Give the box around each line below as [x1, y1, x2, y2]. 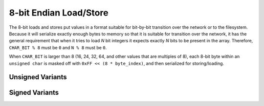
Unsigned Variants [9, 73, 67, 81]
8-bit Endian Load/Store [9, 7, 109, 18]
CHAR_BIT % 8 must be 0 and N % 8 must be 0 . [9, 44, 107, 51]
